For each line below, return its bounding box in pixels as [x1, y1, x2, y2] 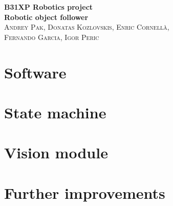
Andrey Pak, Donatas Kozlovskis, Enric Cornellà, [4, 22, 169, 32]
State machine [4, 101, 106, 122]
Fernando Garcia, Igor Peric [4, 31, 99, 42]
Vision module [4, 142, 108, 163]
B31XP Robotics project [4, 2, 93, 12]
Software [4, 61, 67, 83]
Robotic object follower [4, 11, 89, 22]
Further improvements [4, 182, 165, 203]
